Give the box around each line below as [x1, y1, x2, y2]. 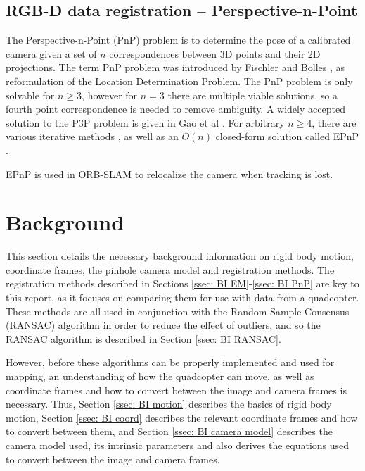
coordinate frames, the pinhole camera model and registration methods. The [6, 262, 335, 277]
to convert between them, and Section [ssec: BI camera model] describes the [6, 424, 333, 439]
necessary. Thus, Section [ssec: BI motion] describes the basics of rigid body [6, 396, 332, 411]
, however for [82, 87, 138, 102]
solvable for [6, 87, 55, 102]
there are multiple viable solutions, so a [167, 87, 338, 102]
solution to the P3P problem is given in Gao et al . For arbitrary [6, 115, 285, 130]
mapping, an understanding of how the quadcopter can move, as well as [6, 369, 314, 384]
